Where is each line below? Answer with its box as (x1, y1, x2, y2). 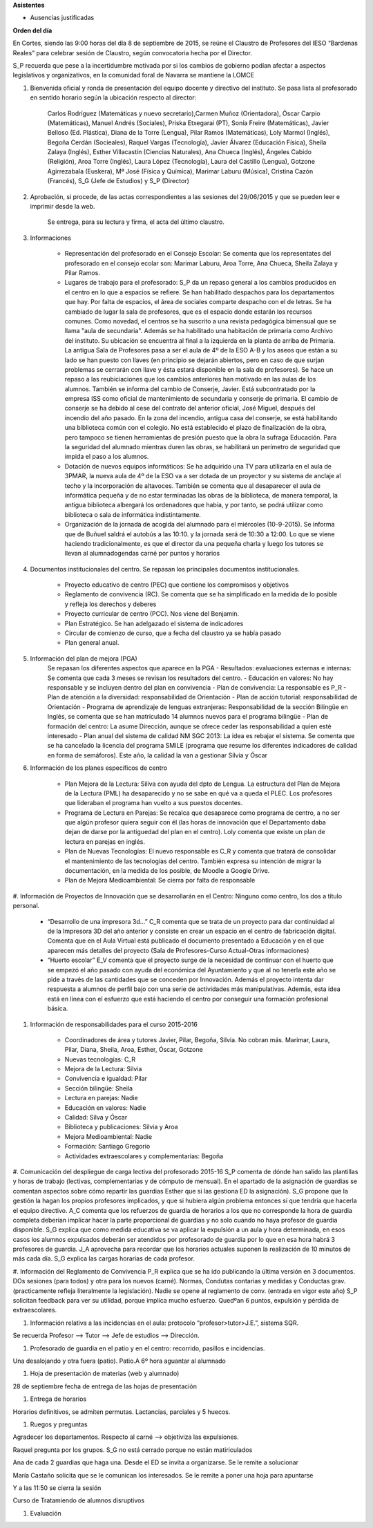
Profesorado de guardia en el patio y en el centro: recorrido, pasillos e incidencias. (30, 1344, 265, 1352)
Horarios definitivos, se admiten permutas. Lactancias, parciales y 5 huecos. (12, 1407, 231, 1416)
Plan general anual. (64, 639, 119, 647)
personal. (12, 902, 40, 910)
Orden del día (12, 26, 52, 35)
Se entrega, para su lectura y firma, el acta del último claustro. (47, 218, 224, 226)
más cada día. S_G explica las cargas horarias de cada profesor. (12, 1254, 195, 1263)
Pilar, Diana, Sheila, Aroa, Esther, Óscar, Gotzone (64, 1046, 203, 1054)
